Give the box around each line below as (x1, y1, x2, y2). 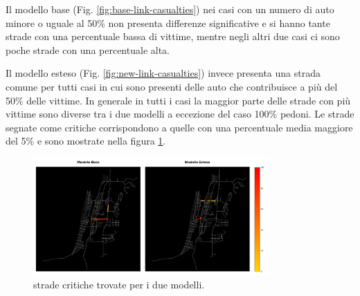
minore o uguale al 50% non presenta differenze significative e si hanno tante (6, 15, 330, 30)
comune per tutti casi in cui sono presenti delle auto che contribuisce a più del (6, 79, 338, 93)
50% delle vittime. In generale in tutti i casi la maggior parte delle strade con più (6, 93, 351, 107)
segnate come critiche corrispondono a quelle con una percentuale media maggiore (6, 120, 353, 134)
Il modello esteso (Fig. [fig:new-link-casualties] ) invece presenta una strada (6, 66, 321, 80)
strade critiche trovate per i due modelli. (33, 277, 205, 291)
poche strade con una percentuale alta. (6, 42, 170, 57)
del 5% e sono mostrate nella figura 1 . (6, 133, 166, 148)
